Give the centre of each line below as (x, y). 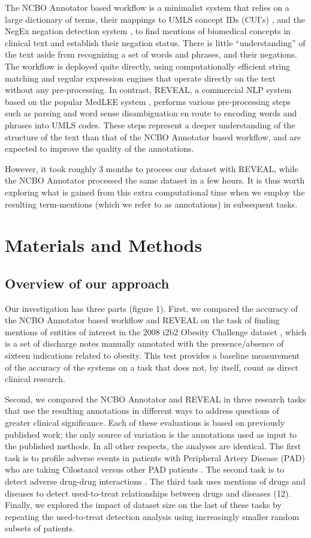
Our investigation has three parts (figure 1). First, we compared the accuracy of (151, 308)
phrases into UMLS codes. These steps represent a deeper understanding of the (150, 124)
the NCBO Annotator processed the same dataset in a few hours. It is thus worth (155, 180)
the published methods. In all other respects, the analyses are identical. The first (153, 446)
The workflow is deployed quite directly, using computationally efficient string (147, 66)
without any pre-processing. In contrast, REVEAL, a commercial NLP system (148, 90)
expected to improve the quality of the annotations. (99, 148)
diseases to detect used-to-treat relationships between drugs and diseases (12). (148, 493)
